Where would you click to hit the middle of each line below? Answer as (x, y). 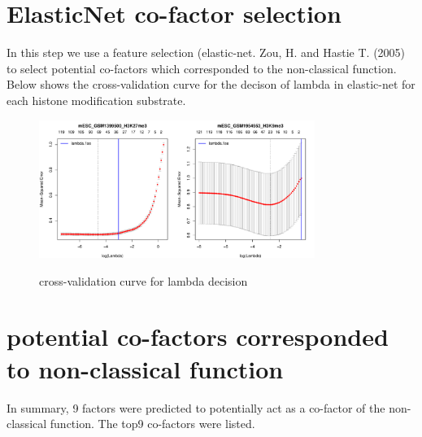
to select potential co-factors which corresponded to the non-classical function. (202, 68)
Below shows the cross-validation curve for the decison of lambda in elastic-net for (211, 84)
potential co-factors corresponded (198, 336)
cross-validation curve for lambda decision (144, 280)
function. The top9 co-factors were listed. (152, 424)
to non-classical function (145, 368)
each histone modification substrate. (96, 100)
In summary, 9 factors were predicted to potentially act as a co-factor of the (196, 407)
